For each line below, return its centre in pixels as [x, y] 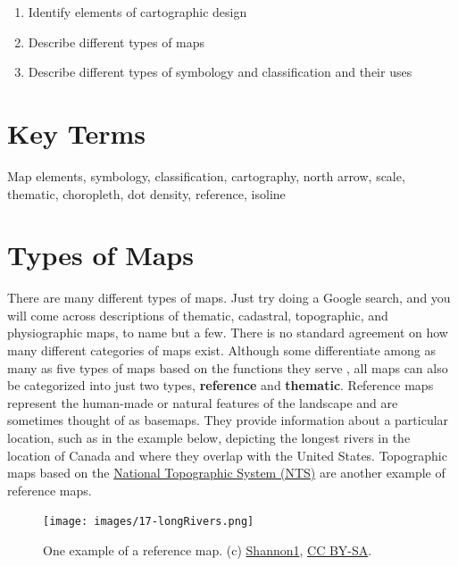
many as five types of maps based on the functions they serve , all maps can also [228, 367]
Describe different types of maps [117, 42]
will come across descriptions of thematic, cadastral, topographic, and [198, 315]
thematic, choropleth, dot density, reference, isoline [146, 193]
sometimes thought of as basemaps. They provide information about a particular [228, 420]
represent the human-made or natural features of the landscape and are [203, 402]
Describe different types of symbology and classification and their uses [220, 72]
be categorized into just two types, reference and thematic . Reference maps [221, 385]
